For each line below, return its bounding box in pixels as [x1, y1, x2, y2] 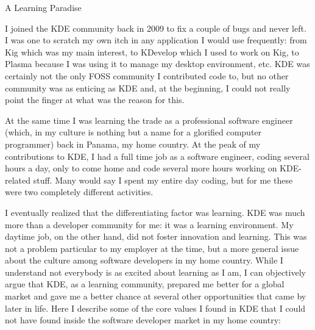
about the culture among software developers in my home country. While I [5, 254, 283, 267]
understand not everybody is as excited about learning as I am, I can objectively [5, 265, 306, 278]
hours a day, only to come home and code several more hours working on [5, 162, 277, 174]
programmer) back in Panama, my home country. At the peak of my [5, 137, 261, 150]
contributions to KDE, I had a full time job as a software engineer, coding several [5, 149, 310, 162]
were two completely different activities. [5, 185, 154, 198]
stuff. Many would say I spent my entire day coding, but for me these [33, 173, 293, 186]
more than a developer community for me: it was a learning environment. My [5, 218, 294, 231]
